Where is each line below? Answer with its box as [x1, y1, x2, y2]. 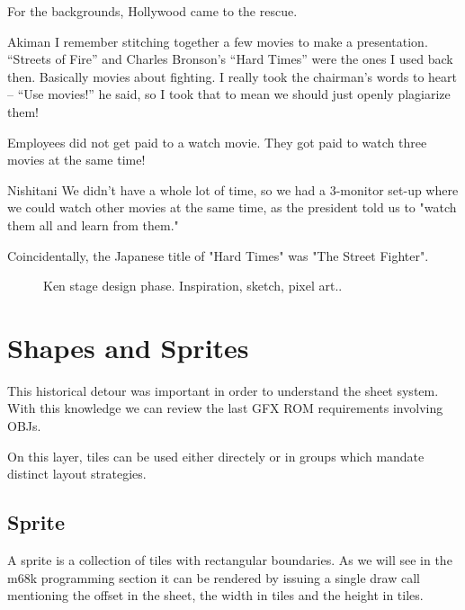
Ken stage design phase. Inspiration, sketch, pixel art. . [43, 276, 343, 295]
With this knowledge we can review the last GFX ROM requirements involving [7, 399, 443, 417]
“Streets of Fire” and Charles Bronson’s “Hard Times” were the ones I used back [7, 49, 453, 68]
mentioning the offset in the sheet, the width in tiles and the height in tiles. [7, 586, 424, 605]
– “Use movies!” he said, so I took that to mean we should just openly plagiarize [7, 85, 451, 103]
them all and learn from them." [7, 215, 179, 234]
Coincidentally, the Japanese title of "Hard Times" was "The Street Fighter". [7, 246, 429, 265]
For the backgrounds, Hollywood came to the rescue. [7, 2, 298, 20]
